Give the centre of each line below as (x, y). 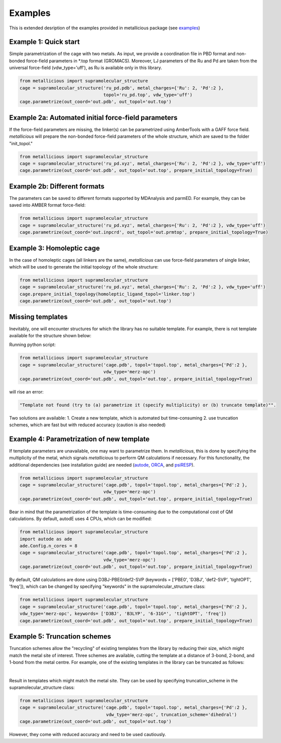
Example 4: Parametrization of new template (79, 439)
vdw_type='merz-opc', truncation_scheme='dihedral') (172, 714)
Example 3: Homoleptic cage (55, 248)
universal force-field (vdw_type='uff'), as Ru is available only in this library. (86, 68)
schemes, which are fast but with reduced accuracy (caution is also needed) (87, 425)
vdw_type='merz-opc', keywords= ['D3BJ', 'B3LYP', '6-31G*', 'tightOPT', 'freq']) (123, 614)
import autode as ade (46, 539)
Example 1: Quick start (44, 42)
